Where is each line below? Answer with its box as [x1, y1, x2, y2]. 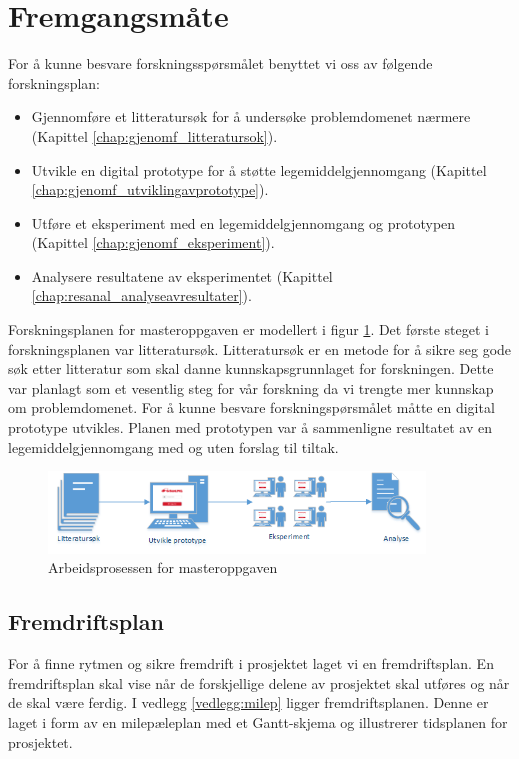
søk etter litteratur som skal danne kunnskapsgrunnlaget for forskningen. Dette [8, 358, 494, 379]
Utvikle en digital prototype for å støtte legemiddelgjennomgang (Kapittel [31, 159, 487, 180]
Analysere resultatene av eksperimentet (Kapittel [31, 265, 333, 286]
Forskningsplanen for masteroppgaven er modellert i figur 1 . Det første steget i [8, 319, 489, 340]
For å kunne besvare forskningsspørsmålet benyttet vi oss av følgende [8, 53, 433, 74]
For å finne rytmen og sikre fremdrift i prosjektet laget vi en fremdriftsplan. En [8, 653, 494, 674]
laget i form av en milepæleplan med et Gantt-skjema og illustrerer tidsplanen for [8, 712, 508, 732]
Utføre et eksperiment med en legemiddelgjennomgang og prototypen [31, 212, 456, 233]
